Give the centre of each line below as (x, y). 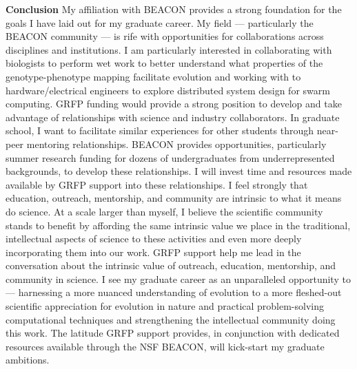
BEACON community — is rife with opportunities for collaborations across (165, 36)
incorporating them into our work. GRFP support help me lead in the (153, 252)
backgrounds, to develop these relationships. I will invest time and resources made (179, 171)
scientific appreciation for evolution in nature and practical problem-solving (165, 306)
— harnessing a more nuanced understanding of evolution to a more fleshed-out (174, 292)
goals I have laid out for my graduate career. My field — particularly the (160, 22)
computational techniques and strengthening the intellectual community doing (171, 319)
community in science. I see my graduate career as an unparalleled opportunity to (178, 278)
